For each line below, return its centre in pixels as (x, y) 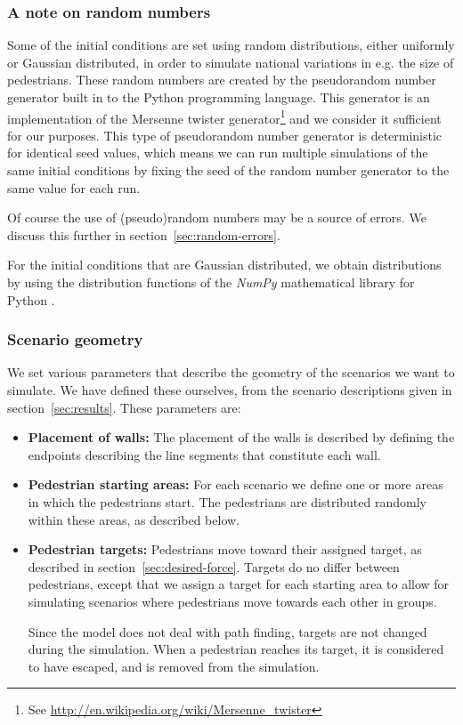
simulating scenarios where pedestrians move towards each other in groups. (232, 601)
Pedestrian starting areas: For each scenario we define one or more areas (236, 484)
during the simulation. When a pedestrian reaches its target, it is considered (236, 649)
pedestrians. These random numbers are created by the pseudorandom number (222, 80)
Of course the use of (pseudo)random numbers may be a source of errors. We (217, 217)
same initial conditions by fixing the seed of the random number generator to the (228, 170)
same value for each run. (74, 187)
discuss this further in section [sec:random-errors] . (144, 234)
